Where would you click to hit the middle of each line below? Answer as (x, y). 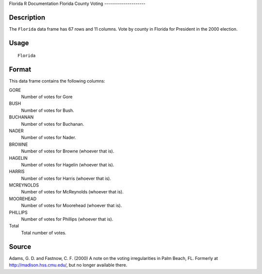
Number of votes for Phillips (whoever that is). (67, 219)
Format (20, 70)
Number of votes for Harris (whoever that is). (66, 178)
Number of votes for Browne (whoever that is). (68, 151)
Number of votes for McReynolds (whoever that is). (72, 192)
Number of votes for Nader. (49, 137)
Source (20, 247)
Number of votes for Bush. (48, 110)
